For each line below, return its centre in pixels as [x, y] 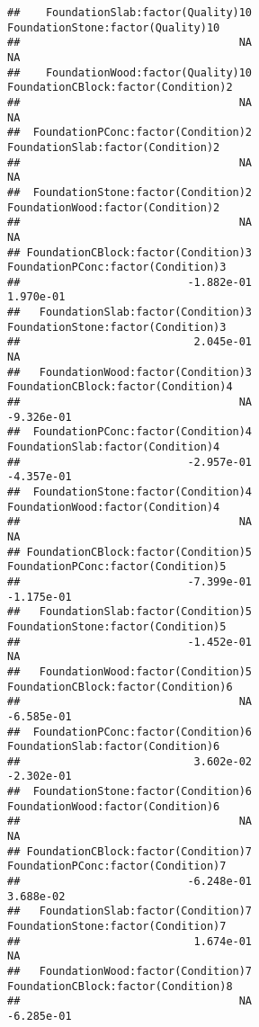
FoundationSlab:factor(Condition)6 [114, 747]
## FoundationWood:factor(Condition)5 [130, 671]
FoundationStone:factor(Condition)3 [117, 327]
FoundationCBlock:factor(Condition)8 [120, 986]
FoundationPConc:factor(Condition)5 [117, 567]
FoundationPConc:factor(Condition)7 [117, 866]
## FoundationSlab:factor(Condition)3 [130, 313]
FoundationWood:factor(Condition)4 [114, 507]
